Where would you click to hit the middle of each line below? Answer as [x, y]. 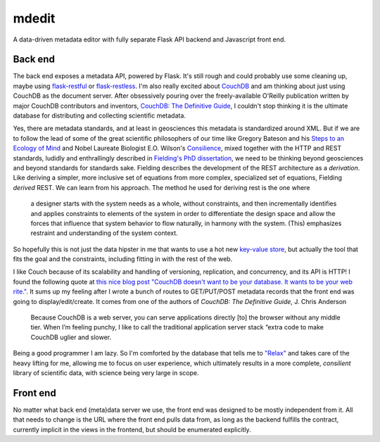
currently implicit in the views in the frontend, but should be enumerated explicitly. [132, 429]
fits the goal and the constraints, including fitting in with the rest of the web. [123, 259]
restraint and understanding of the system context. [104, 233]
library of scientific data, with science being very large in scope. [106, 373]
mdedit [34, 18]
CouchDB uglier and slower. [71, 337]
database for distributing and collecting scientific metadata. [100, 115]
